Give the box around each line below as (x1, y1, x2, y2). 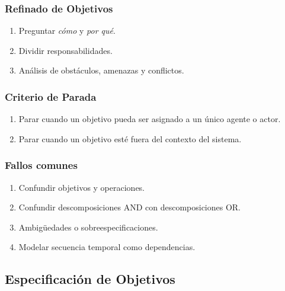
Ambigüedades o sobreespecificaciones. (18, 220, 158, 233)
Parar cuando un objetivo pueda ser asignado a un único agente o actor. (18, 113, 281, 125)
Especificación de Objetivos (5, 270, 175, 288)
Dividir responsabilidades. (18, 44, 113, 56)
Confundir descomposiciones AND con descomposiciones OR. (18, 201, 241, 213)
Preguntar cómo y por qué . (18, 24, 116, 37)
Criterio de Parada (5, 89, 97, 104)
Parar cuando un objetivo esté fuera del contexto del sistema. (18, 132, 242, 145)
